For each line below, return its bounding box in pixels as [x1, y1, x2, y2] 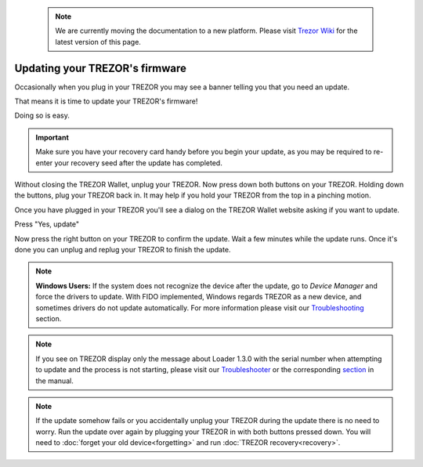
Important [35, 132, 70, 142]
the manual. [35, 376, 74, 386]
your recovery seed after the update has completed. [54, 157, 222, 168]
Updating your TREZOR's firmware [14, 61, 187, 74]
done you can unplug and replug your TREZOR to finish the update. [14, 244, 231, 254]
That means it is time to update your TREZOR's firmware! [14, 96, 198, 106]
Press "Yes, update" [14, 219, 80, 229]
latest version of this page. [55, 37, 141, 46]
